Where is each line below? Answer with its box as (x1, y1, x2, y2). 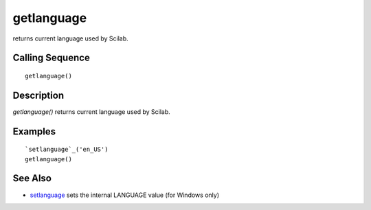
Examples (12, 126, 56, 137)
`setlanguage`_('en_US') (25, 145, 109, 154)
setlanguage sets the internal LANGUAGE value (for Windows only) (30, 191, 220, 199)
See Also (12, 172, 52, 185)
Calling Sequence (12, 52, 91, 64)
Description (12, 89, 65, 101)
